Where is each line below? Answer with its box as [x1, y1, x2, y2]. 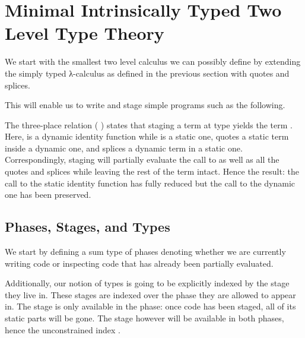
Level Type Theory [5, 21, 164, 45]
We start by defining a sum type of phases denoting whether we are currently [5, 245, 286, 258]
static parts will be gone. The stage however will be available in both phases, [5, 312, 284, 324]
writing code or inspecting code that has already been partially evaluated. [5, 257, 274, 269]
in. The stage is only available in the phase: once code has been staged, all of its [5, 300, 296, 312]
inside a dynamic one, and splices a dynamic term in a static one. [5, 141, 243, 154]
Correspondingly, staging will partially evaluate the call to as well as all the [5, 153, 279, 166]
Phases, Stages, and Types [5, 217, 170, 236]
